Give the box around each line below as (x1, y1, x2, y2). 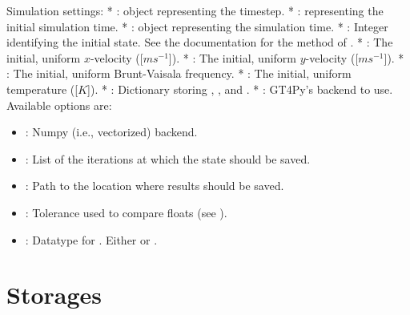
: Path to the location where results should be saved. (25, 177, 284, 194)
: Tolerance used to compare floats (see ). (25, 204, 227, 220)
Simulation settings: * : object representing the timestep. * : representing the (6, 2, 384, 18)
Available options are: (6, 96, 112, 113)
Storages (6, 278, 102, 311)
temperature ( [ (6, 80, 78, 97)
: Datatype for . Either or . (25, 231, 158, 248)
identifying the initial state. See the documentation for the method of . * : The (6, 34, 393, 50)
